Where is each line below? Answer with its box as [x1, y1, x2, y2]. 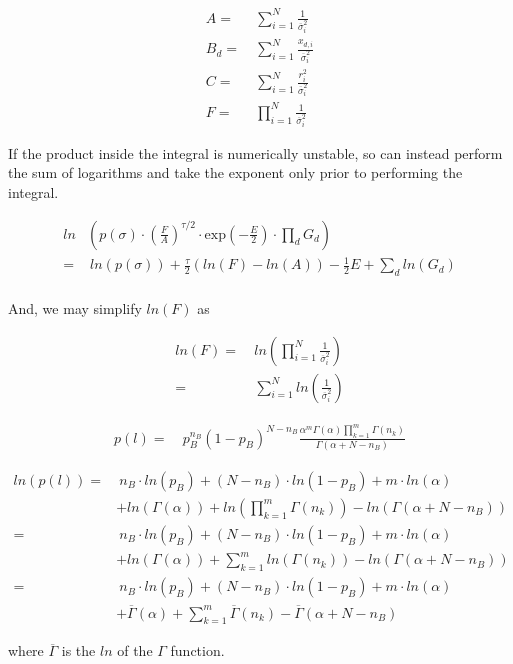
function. [170, 640, 225, 661]
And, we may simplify [8, 298, 142, 318]
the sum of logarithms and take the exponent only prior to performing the [8, 162, 463, 183]
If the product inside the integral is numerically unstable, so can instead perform [8, 142, 503, 163]
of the [117, 640, 153, 661]
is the [61, 640, 96, 661]
